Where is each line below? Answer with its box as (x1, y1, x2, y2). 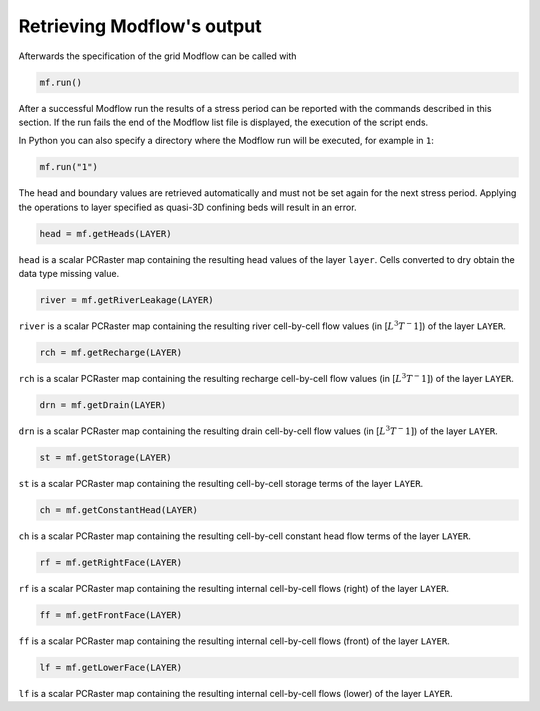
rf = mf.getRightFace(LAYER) (39, 556, 183, 568)
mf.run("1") (39, 161, 99, 173)
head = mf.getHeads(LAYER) (39, 228, 172, 239)
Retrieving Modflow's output (18, 15, 262, 37)
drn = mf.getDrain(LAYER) (39, 399, 167, 410)
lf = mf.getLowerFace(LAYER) (39, 661, 183, 673)
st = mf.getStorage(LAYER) (39, 451, 172, 463)
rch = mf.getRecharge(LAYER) (39, 346, 183, 358)
